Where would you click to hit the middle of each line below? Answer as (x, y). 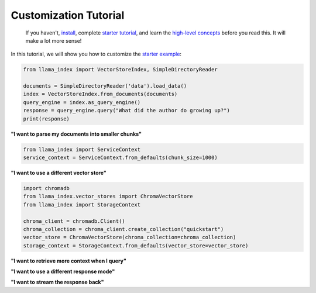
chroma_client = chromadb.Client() (74, 221)
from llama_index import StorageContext (82, 204)
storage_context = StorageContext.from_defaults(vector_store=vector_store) (136, 245)
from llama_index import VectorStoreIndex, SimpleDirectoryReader (120, 70)
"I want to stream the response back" (57, 282)
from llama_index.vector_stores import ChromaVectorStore (108, 197)
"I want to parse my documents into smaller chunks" (76, 134)
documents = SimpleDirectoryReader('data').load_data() (105, 86)
